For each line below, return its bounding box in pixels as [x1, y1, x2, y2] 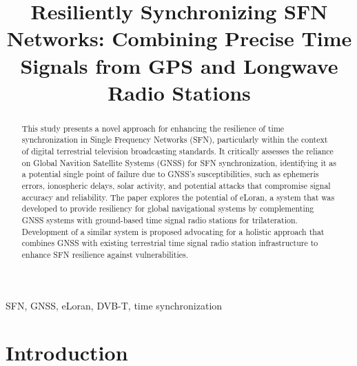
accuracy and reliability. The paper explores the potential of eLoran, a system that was [21, 191, 335, 203]
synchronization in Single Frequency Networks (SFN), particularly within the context [21, 134, 328, 145]
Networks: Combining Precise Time [6, 24, 352, 52]
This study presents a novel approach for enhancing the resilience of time [21, 122, 285, 134]
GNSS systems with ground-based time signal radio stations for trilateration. [21, 214, 298, 225]
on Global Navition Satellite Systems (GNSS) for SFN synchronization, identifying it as [21, 156, 336, 168]
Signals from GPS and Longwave [20, 51, 338, 79]
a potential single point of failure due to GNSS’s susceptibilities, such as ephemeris [21, 168, 319, 180]
